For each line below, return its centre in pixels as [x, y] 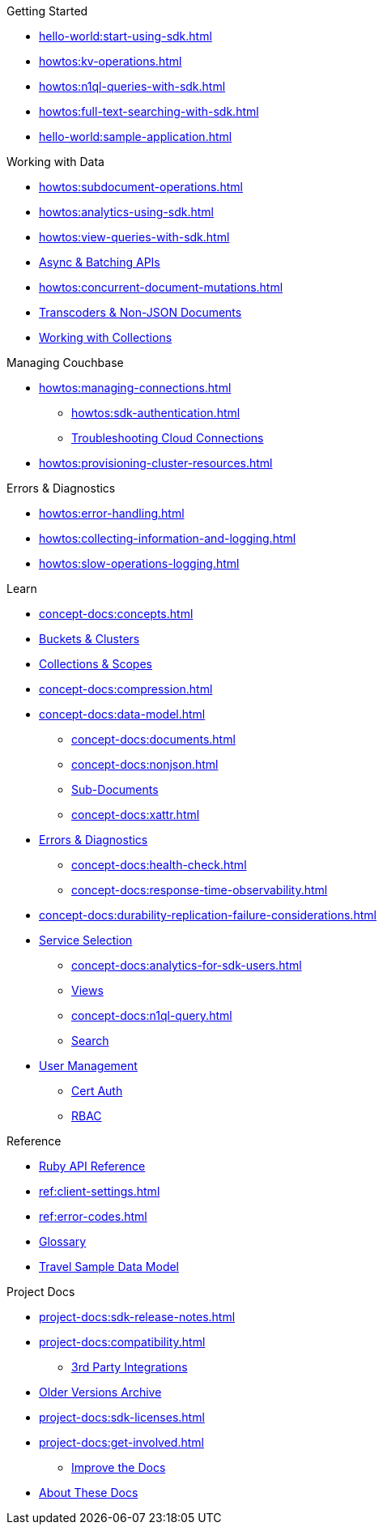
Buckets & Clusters [89, 639]
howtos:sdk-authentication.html [156, 413]
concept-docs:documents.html [153, 739]
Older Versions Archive [100, 1392]
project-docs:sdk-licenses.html [122, 1417]
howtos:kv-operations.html [111, 61]
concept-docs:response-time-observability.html [200, 890]
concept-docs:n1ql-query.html [152, 1015]
